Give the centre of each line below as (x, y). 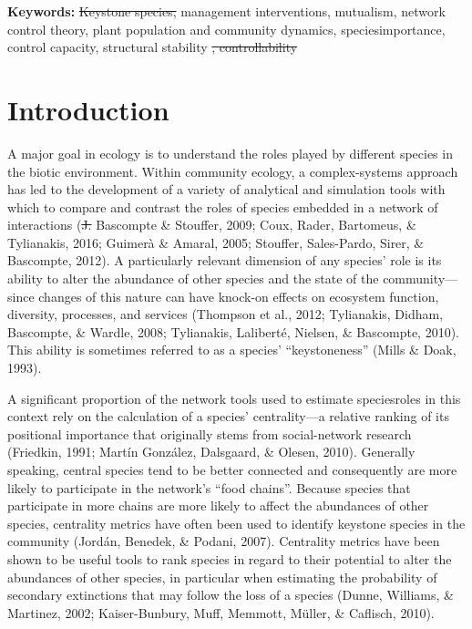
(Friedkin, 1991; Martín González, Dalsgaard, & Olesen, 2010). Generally (211, 452)
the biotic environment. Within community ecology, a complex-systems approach (233, 171)
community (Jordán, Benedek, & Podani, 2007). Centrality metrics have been (224, 541)
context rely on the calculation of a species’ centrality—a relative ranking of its (228, 416)
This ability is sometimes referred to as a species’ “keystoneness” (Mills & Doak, (232, 350)
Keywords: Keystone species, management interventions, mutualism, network (226, 11)
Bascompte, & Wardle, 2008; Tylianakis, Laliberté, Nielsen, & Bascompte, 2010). (234, 331)
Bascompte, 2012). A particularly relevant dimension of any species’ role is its (225, 260)
